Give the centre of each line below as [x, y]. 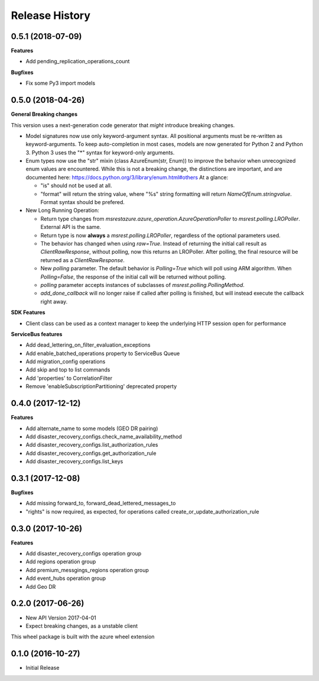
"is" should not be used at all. [76, 186]
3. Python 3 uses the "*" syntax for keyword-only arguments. [100, 152]
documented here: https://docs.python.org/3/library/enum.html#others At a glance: [127, 177]
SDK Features [28, 312]
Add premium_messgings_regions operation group [87, 570]
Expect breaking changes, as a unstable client [82, 626]
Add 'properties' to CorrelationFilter [69, 378]
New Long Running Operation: [63, 211]
